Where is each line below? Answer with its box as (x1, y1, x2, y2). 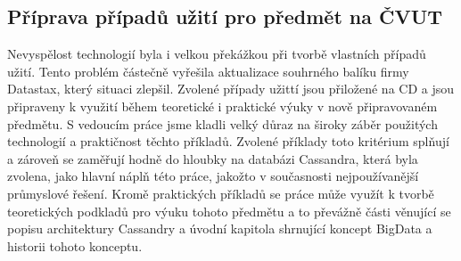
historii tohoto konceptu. (7, 236, 143, 255)
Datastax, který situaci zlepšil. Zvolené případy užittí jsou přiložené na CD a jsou (7, 79, 455, 98)
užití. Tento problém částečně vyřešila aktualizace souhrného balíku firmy (7, 61, 409, 80)
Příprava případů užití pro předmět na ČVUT (7, 3, 443, 30)
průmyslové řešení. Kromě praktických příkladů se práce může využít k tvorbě (7, 184, 434, 202)
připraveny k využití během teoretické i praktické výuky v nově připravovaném (7, 96, 438, 115)
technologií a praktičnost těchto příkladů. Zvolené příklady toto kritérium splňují (7, 132, 449, 151)
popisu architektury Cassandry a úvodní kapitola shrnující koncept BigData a (7, 219, 432, 238)
